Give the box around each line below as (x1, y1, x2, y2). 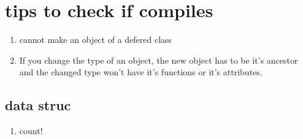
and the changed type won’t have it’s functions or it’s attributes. (19, 66, 263, 78)
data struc (5, 96, 71, 115)
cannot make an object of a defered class (19, 33, 172, 46)
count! (19, 124, 43, 137)
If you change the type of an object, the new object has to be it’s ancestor (19, 53, 298, 66)
